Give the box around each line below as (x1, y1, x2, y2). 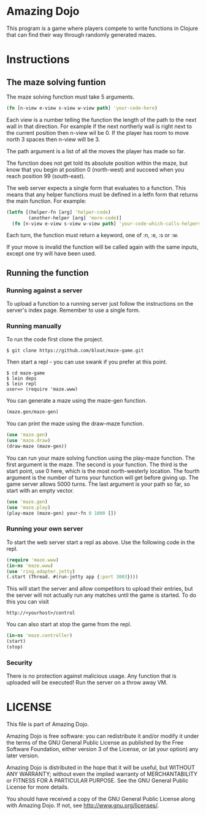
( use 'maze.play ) (6, 504, 51, 510)
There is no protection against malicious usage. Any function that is (6, 672, 177, 680)
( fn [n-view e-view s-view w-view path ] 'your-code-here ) (6, 105, 158, 111)
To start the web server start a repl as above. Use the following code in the (6, 538, 195, 546)
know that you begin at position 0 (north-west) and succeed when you (6, 165, 185, 173)
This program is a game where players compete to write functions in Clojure (6, 25, 198, 32)
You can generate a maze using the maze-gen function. (6, 397, 147, 404)
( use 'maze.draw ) (6, 438, 51, 444)
